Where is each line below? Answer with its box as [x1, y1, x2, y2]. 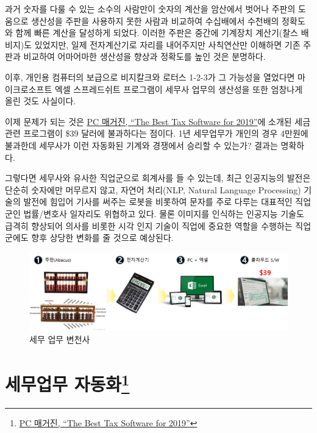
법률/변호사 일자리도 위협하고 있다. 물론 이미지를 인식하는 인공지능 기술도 [23, 207, 304, 220]
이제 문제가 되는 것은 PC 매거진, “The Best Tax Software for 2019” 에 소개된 [5, 115, 292, 127]
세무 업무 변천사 [29, 333, 90, 346]
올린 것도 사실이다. [5, 95, 76, 107]
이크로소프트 [5, 82, 52, 95]
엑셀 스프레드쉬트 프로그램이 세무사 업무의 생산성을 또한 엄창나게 [54, 82, 303, 95]
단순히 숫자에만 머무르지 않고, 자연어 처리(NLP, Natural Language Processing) [5, 183, 301, 196]
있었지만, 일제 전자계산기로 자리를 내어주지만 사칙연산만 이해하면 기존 [34, 38, 301, 51]
